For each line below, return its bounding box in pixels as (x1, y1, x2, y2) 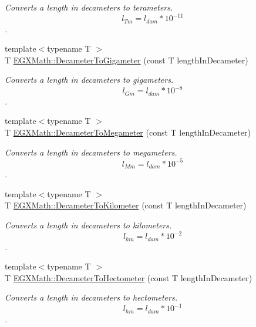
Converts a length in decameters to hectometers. (5, 291, 177, 304)
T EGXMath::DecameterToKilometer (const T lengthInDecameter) (5, 199, 247, 211)
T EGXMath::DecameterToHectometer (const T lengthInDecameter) (5, 271, 252, 284)
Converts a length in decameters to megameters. (5, 146, 177, 158)
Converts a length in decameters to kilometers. (5, 218, 172, 231)
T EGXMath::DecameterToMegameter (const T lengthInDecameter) (5, 126, 251, 139)
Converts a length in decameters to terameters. (5, 1, 173, 13)
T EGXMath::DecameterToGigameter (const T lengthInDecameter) (5, 53, 248, 66)
